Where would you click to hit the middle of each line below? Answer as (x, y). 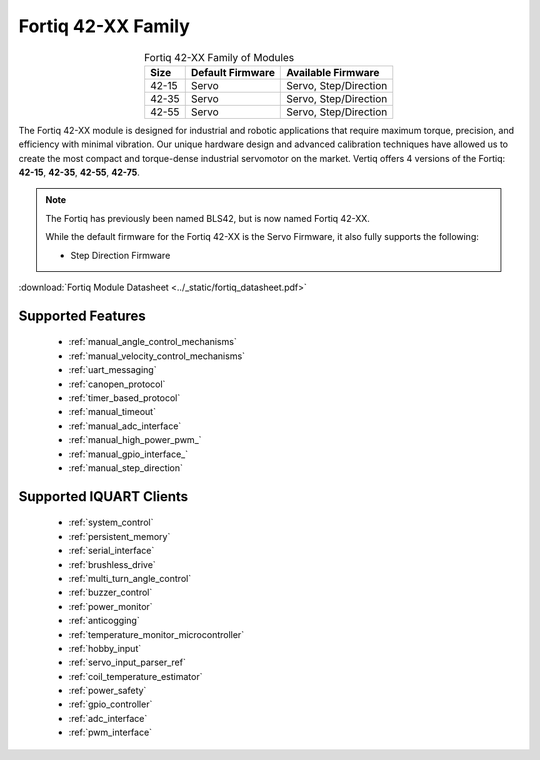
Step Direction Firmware (120, 255)
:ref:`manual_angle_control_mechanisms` (152, 342)
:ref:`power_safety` (107, 691)
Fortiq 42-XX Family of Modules (219, 57)
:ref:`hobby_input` (105, 648)
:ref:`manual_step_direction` (126, 467)
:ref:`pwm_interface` (110, 732)
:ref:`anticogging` (104, 621)
